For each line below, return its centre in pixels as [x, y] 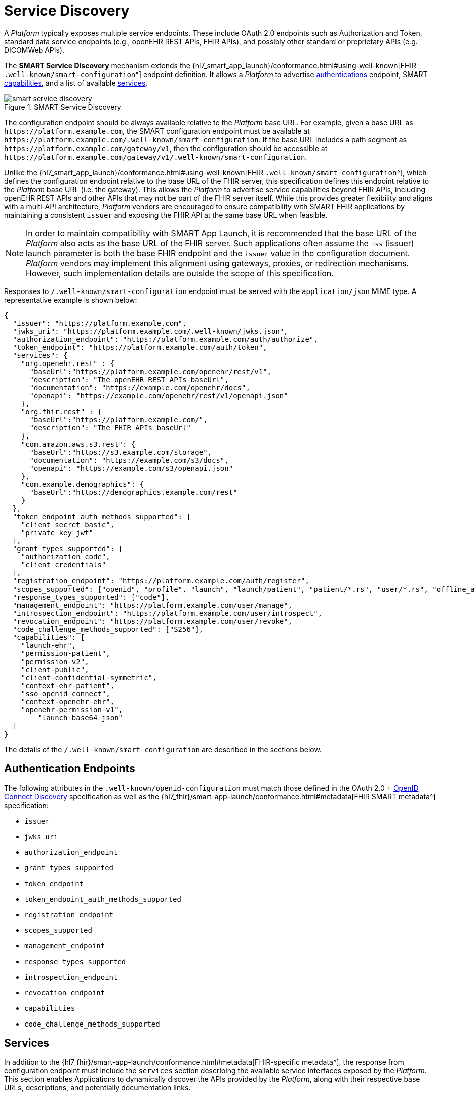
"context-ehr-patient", [68, 685]
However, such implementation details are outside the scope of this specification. [180, 273]
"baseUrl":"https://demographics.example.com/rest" [133, 492]
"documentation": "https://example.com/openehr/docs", [140, 387]
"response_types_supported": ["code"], [91, 597]
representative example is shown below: [71, 300]
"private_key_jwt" [57, 532]
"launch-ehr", [49, 645]
